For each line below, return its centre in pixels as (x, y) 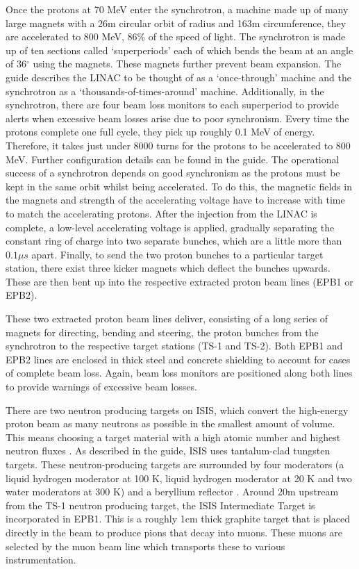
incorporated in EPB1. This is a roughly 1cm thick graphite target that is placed (178, 519)
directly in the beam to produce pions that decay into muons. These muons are (174, 532)
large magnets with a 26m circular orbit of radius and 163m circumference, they (176, 23)
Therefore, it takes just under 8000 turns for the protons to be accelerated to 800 (178, 145)
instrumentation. (41, 560)
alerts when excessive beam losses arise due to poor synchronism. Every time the (177, 118)
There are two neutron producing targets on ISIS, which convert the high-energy (177, 410)
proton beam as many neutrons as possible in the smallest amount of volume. (170, 423)
